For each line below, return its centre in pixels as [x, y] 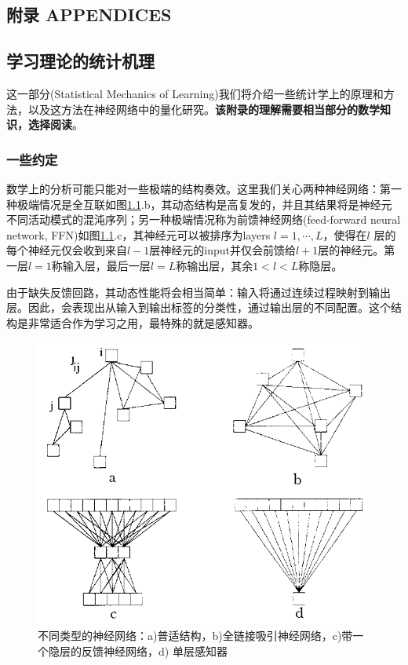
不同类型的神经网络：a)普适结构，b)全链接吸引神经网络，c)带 [195, 635]
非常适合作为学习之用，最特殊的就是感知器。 [143, 322]
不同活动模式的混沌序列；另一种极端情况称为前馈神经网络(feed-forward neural [204, 219]
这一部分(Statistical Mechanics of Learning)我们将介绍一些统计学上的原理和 [195, 93]
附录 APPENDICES [89, 15]
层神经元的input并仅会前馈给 [223, 250]
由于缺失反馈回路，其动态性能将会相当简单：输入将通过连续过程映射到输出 [199, 292]
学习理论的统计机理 [80, 61]
